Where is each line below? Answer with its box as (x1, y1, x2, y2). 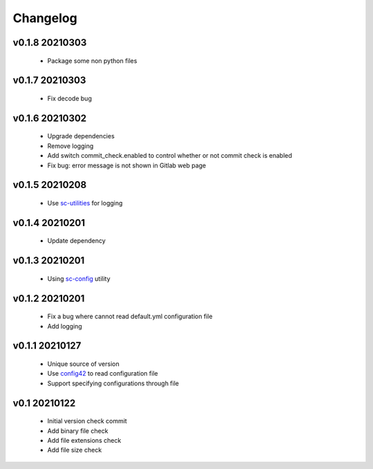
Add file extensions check (47, 436, 122, 444)
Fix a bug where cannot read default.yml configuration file (47, 312, 213, 321)
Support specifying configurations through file (47, 379, 180, 387)
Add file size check (47, 446, 102, 454)
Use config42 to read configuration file (47, 369, 158, 378)
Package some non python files (47, 56, 137, 65)
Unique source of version (47, 360, 120, 368)
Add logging (47, 322, 82, 330)
